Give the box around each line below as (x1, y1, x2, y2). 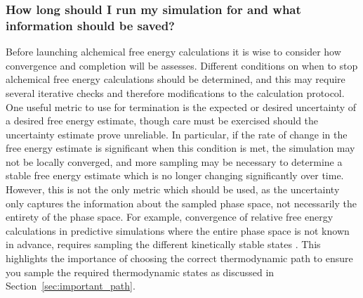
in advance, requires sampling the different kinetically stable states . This (6, 237, 321, 252)
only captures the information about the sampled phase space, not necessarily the (6, 195, 357, 210)
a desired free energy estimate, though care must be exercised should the (6, 113, 319, 128)
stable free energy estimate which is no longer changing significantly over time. (6, 168, 344, 183)
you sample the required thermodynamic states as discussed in (6, 264, 275, 279)
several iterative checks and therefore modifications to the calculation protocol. (6, 85, 345, 100)
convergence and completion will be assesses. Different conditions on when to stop (6, 58, 358, 72)
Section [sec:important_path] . (6, 278, 136, 293)
